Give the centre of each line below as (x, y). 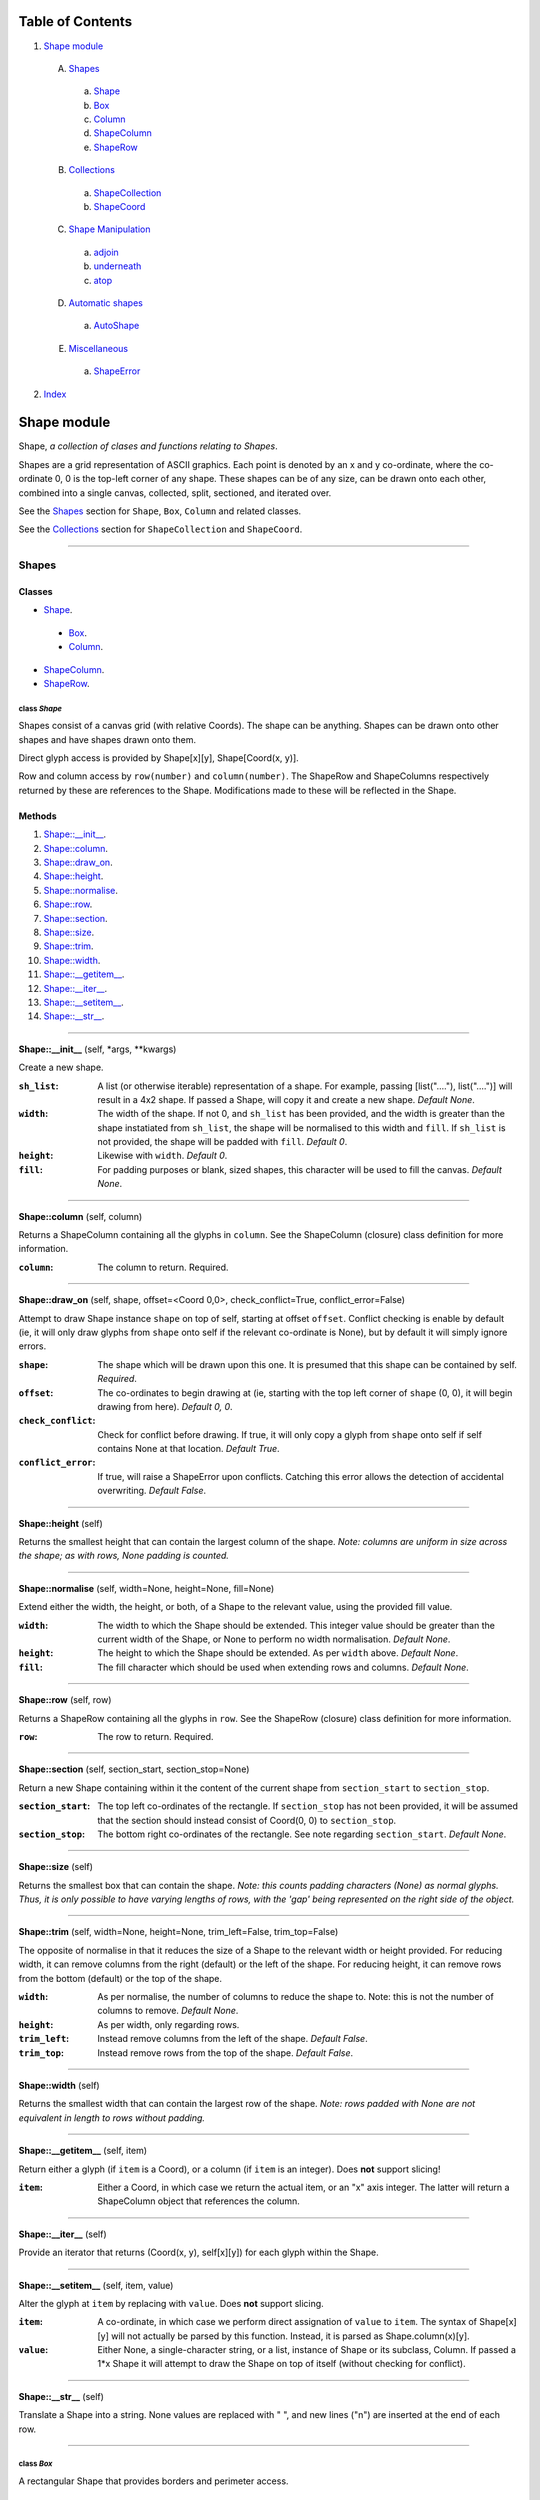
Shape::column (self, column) (80, 1216)
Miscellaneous (98, 348)
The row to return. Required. (155, 1736)
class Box (35, 2464)
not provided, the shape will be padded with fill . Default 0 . (222, 1142)
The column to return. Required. (163, 1267)
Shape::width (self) (59, 2085)
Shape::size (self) (56, 1867)
